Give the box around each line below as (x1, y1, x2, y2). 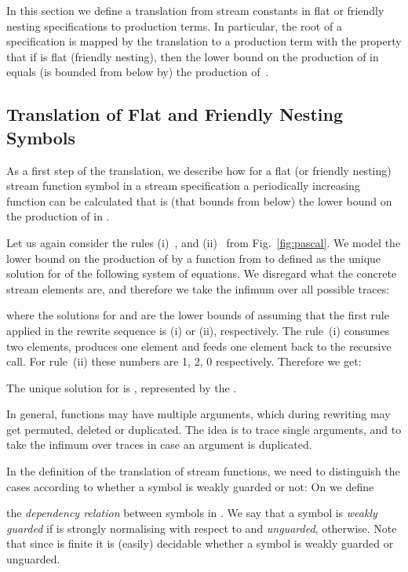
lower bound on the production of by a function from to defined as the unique (6, 250, 381, 266)
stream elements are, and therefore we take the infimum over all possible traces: (6, 280, 390, 297)
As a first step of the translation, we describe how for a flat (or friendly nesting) (6, 162, 392, 178)
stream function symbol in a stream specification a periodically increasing (6, 177, 360, 194)
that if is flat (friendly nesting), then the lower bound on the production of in (6, 48, 379, 64)
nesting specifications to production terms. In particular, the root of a (6, 17, 342, 34)
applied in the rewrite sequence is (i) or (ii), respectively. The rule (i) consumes (6, 322, 390, 338)
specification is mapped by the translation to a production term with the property (6, 33, 402, 49)
